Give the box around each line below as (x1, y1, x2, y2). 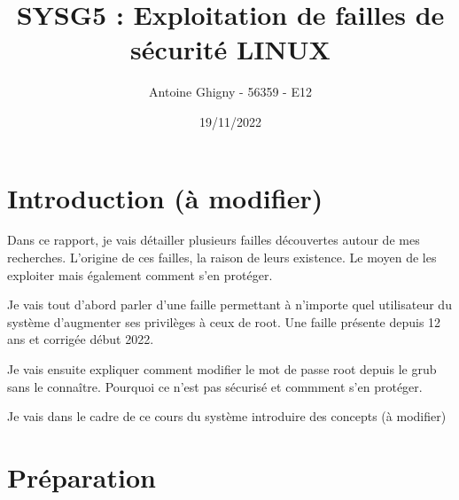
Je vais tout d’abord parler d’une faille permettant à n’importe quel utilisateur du (7, 295, 452, 314)
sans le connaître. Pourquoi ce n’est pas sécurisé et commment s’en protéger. (7, 377, 423, 395)
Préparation (7, 458, 156, 495)
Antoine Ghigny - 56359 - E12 (149, 82, 312, 101)
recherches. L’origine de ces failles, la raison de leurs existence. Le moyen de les (7, 248, 437, 267)
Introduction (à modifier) (7, 179, 323, 215)
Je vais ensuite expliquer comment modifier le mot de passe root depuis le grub (7, 360, 437, 378)
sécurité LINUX (130, 31, 331, 67)
